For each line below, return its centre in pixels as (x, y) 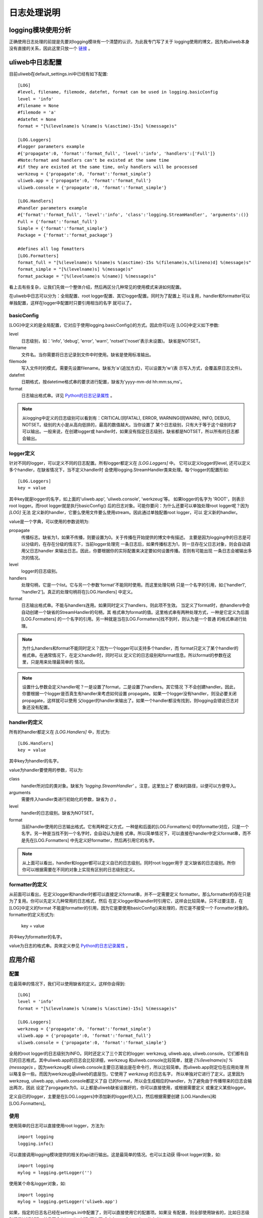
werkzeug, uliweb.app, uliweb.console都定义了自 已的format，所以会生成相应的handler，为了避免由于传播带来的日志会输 (131, 1081)
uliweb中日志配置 (35, 63)
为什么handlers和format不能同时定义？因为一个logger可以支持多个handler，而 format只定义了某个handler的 (130, 648)
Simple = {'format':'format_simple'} (63, 228)
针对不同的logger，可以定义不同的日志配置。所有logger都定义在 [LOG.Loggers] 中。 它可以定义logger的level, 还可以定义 (130, 463)
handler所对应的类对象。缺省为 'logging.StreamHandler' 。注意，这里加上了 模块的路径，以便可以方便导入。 (130, 786)
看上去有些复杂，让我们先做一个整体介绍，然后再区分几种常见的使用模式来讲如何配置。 (96, 287)
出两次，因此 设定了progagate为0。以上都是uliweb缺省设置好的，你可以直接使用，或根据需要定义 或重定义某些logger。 (129, 1087)
